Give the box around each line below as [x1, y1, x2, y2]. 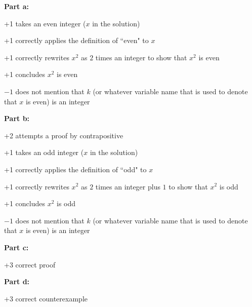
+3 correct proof [4, 259, 56, 270]
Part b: [4, 113, 30, 124]
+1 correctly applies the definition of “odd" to [4, 164, 147, 174]
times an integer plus [95, 181, 160, 191]
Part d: [4, 276, 30, 287]
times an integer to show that [95, 52, 187, 62]
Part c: [4, 242, 29, 252]
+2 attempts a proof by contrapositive [4, 130, 123, 140]
